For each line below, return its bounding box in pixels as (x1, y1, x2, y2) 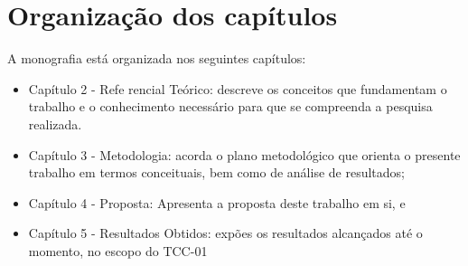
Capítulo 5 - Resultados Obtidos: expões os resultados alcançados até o (28, 223, 423, 242)
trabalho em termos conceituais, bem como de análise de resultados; (28, 163, 405, 182)
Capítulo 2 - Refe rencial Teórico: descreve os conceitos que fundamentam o (28, 79, 447, 98)
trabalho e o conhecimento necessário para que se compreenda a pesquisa (28, 97, 433, 116)
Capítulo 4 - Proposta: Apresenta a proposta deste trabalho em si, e (28, 193, 406, 212)
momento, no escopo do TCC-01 (28, 241, 208, 260)
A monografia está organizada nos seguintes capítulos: (7, 49, 306, 68)
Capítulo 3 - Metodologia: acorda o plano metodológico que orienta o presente (28, 145, 461, 164)
